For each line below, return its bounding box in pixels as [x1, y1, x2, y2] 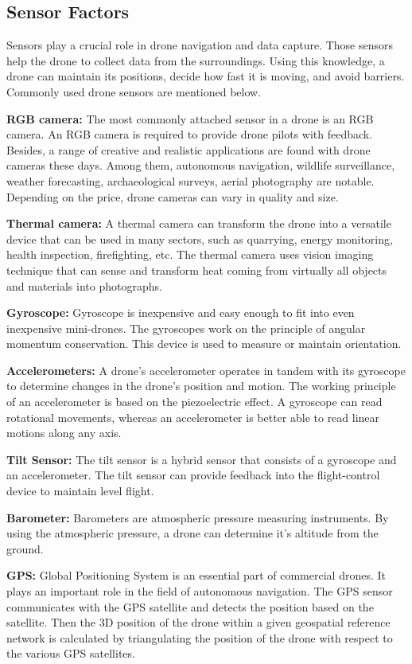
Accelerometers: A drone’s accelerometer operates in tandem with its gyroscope [6, 361, 406, 378]
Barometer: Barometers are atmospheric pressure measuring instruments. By [6, 509, 389, 525]
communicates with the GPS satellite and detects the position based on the [6, 598, 374, 615]
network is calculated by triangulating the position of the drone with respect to [6, 629, 393, 646]
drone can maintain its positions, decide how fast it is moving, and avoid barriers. [6, 68, 405, 84]
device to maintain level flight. [6, 482, 154, 499]
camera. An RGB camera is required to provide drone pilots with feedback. [6, 126, 373, 143]
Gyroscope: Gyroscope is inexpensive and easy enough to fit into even [6, 304, 355, 321]
